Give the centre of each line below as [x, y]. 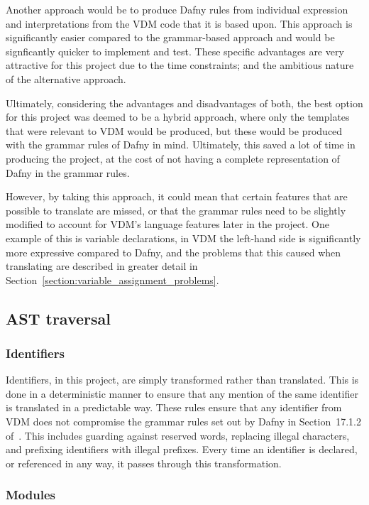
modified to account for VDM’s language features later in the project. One [167, 224]
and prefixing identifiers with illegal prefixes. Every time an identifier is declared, [182, 449]
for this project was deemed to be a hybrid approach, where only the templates [178, 117]
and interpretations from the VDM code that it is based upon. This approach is [179, 23]
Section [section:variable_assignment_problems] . [112, 279]
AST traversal [58, 318]
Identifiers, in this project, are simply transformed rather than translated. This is [182, 380]
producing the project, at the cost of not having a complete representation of [173, 158]
